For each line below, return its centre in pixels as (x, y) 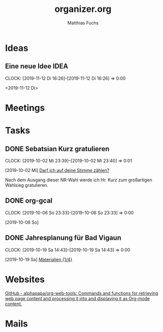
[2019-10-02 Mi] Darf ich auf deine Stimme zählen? (57, 170)
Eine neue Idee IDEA (37, 66)
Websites (25, 279)
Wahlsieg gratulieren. (27, 185)
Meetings (25, 108)
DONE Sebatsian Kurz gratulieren (57, 149)
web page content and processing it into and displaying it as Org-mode (78, 298)
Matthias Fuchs (83, 23)
